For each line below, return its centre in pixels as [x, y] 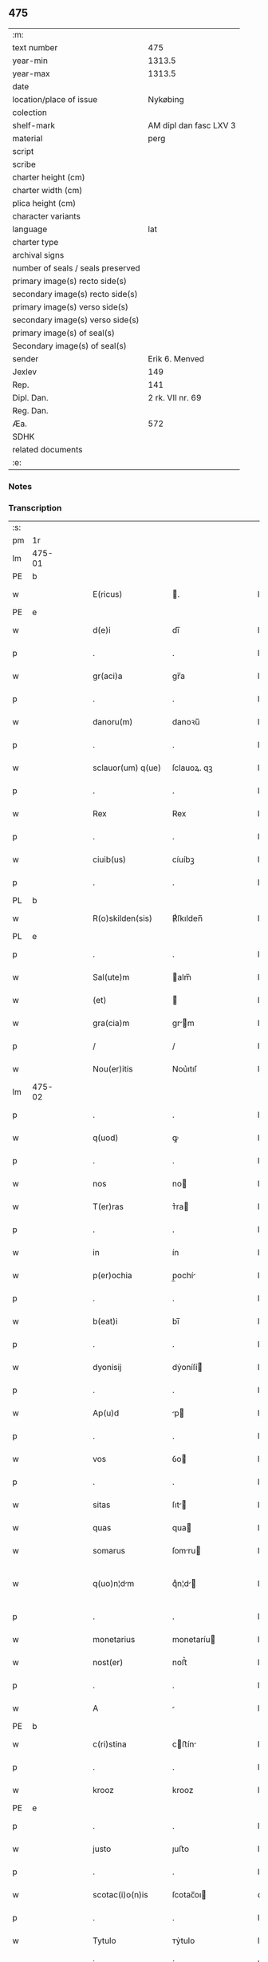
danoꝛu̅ [186, 722]
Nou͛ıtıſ [184, 1069]
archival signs [38, 255]
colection [30, 113]
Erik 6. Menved [176, 358]
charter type [35, 242]
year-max [31, 73]
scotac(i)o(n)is [121, 1895]
